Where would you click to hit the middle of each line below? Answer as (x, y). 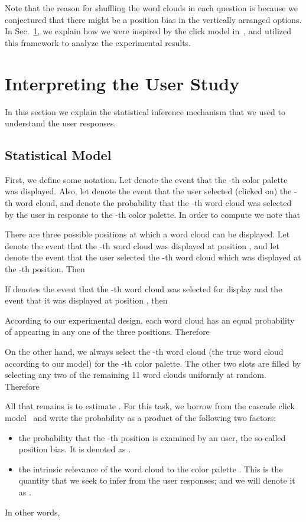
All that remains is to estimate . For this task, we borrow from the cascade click (150, 406)
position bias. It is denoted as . (75, 449)
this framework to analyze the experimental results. (98, 42)
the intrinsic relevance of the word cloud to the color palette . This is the (151, 469)
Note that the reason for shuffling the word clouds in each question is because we (151, 8)
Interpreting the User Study (122, 83)
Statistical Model (58, 155)
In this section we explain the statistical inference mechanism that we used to (145, 111)
